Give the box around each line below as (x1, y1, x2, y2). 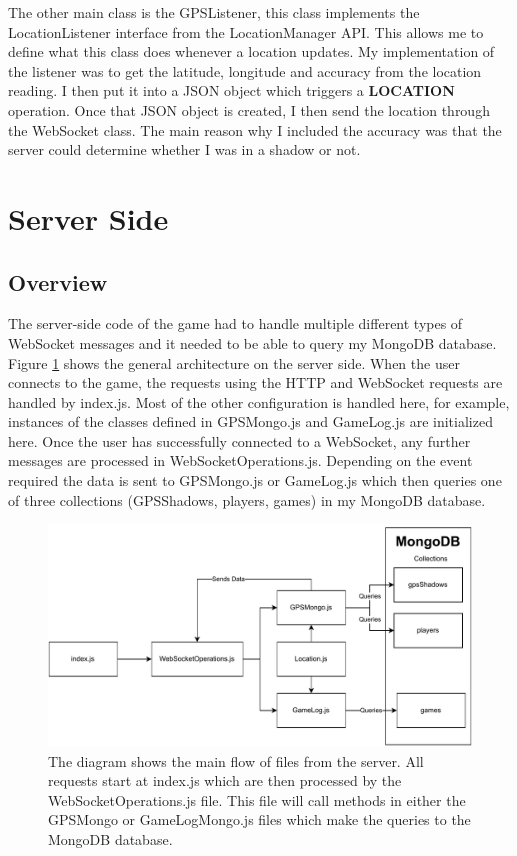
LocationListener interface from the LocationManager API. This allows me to (8, 21, 484, 42)
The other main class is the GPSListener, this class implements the (8, 2, 420, 22)
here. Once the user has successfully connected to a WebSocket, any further (8, 430, 471, 451)
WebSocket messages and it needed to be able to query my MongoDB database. (8, 332, 497, 353)
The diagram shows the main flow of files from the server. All (48, 750, 424, 771)
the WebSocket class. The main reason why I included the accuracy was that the (8, 119, 502, 140)
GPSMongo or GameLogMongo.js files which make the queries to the (48, 809, 471, 830)
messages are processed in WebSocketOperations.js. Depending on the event (8, 450, 473, 471)
